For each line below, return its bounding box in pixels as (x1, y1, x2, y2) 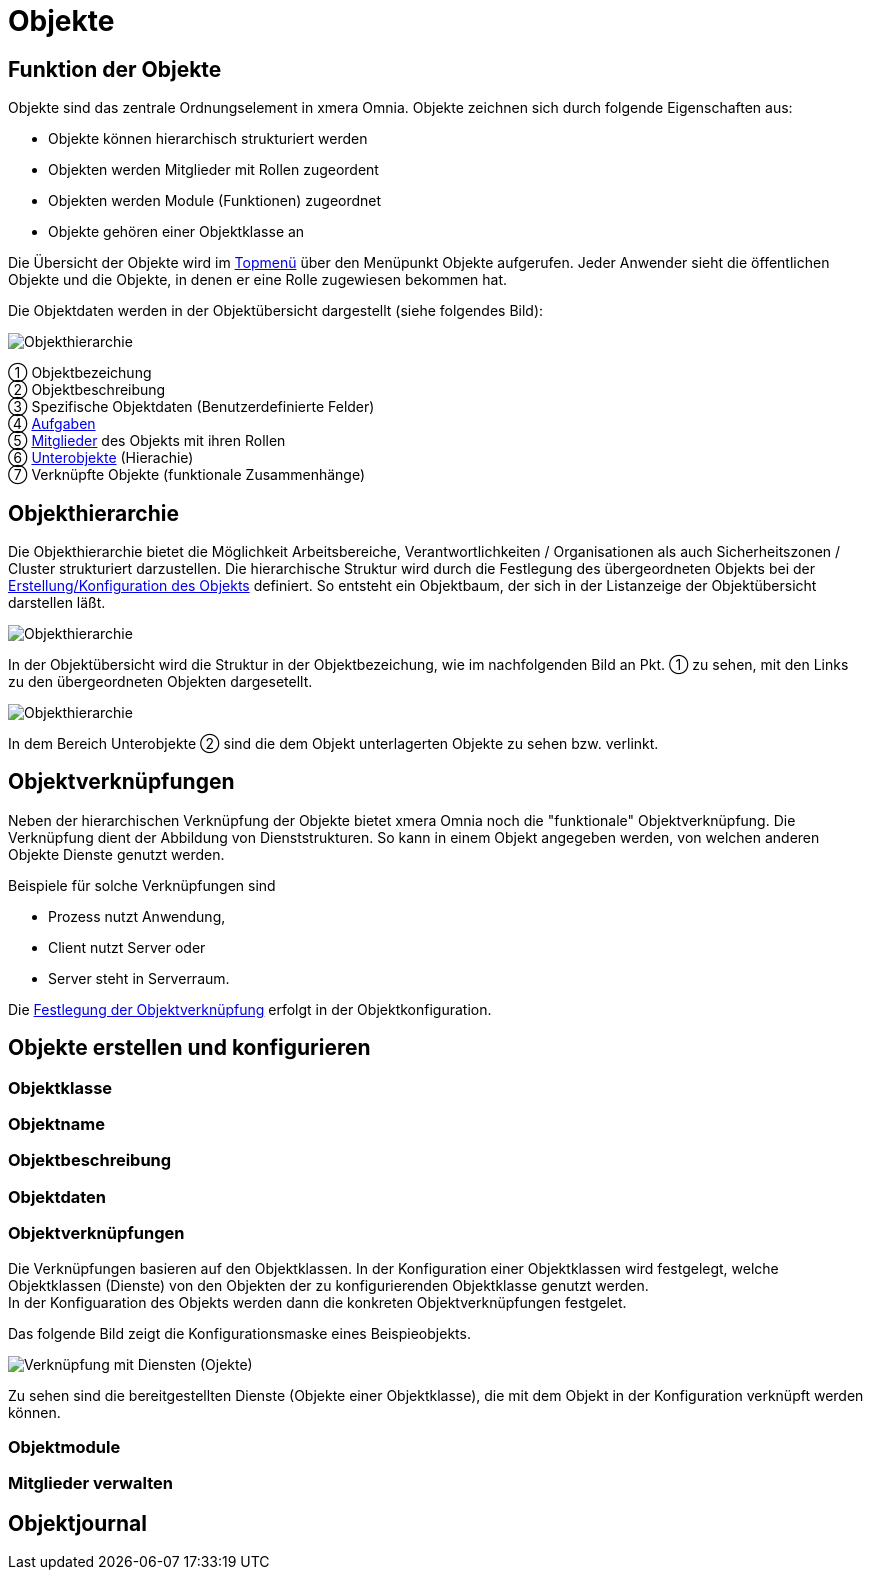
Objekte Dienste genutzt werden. (8, 845, 225, 863)
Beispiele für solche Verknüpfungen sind (8, 876, 276, 894)
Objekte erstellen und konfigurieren (8, 1035, 371, 1061)
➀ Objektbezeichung (8, 364, 152, 382)
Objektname (8, 1114, 105, 1135)
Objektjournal (8, 1510, 147, 1536)
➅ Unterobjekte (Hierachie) (8, 449, 194, 467)
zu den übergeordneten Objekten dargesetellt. (8, 673, 313, 691)
